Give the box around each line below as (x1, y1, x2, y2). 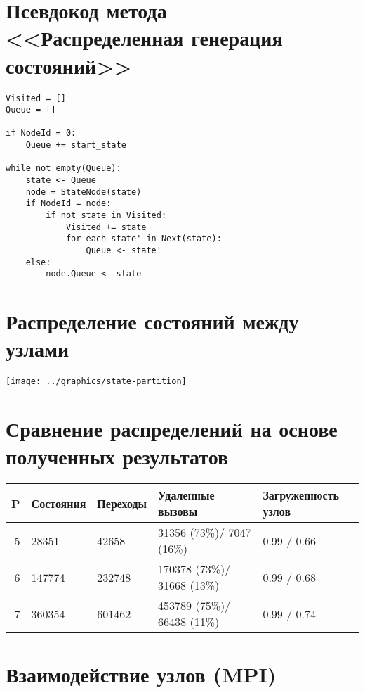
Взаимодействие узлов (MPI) (6, 660, 277, 689)
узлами (6, 334, 69, 363)
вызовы (158, 503, 198, 520)
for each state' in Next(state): (65, 234, 222, 244)
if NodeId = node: (25, 198, 112, 209)
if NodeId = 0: (6, 128, 77, 139)
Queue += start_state (25, 140, 126, 151)
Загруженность (263, 487, 339, 504)
